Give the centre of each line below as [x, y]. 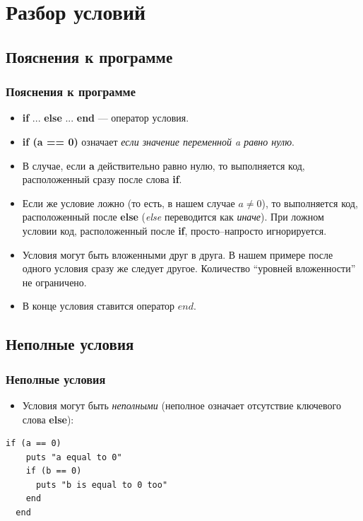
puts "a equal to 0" [74, 457]
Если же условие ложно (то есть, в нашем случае [129, 203]
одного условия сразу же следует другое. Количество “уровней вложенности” [189, 268]
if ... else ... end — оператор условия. [106, 118]
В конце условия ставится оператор [99, 306]
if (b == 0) [54, 471]
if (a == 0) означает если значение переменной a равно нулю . [158, 141]
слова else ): [48, 419]
